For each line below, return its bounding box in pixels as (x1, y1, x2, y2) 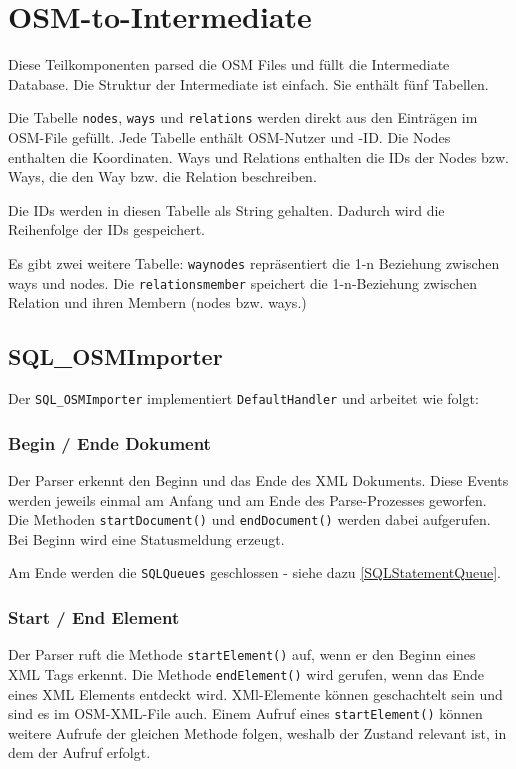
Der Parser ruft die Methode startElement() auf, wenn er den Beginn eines (8, 644, 476, 665)
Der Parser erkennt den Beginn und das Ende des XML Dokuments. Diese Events (8, 469, 509, 490)
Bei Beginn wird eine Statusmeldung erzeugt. (8, 528, 285, 549)
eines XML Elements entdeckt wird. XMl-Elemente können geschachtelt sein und (8, 683, 503, 704)
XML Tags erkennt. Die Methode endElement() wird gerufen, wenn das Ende (8, 663, 485, 684)
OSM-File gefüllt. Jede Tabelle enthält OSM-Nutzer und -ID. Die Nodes (8, 126, 451, 147)
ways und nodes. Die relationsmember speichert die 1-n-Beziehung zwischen (8, 272, 477, 293)
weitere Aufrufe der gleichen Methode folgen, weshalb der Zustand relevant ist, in (8, 722, 507, 743)
